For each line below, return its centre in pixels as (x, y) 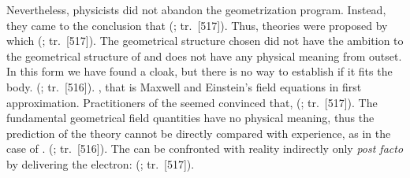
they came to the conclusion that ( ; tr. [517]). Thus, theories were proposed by (197, 25)
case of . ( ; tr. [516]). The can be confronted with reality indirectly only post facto (205, 148)
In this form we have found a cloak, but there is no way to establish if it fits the (199, 71)
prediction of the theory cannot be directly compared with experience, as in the (199, 133)
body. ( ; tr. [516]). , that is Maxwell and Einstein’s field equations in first (184, 86)
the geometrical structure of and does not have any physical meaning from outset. (204, 56)
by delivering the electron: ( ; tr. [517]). (101, 163)
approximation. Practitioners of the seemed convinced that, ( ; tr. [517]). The (192, 102)
